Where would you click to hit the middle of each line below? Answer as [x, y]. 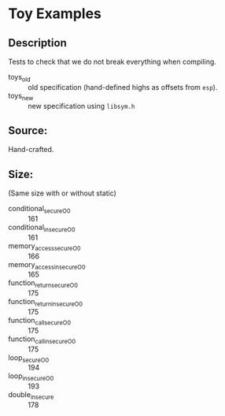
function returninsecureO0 [45, 303]
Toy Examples [55, 14]
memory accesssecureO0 [44, 247]
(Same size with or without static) [62, 193]
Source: [28, 130]
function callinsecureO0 [42, 340]
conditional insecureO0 [42, 228]
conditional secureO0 [39, 210]
